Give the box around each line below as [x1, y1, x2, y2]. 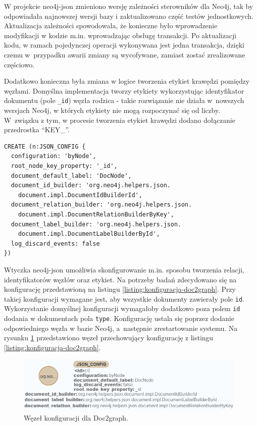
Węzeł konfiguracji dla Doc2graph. [24, 412, 128, 423]
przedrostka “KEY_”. [4, 124, 70, 135]
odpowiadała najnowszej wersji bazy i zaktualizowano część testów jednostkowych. [4, 10, 254, 21]
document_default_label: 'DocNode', [11, 172, 132, 179]
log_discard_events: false [11, 240, 100, 247]
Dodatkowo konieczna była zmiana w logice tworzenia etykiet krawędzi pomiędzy [4, 76, 250, 86]
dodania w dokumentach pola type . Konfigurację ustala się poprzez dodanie [4, 313, 234, 323]
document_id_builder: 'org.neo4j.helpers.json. [11, 182, 171, 189]
